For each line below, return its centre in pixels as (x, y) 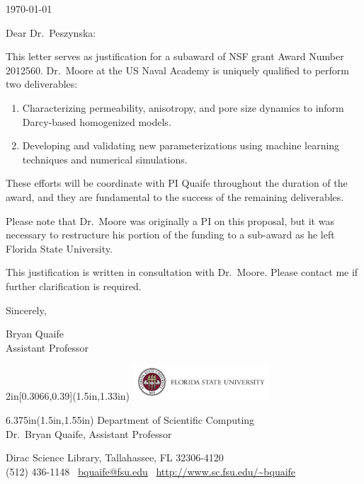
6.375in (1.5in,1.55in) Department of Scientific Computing (130, 419)
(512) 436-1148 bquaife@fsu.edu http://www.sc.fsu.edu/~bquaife (151, 471)
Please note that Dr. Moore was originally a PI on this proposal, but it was (170, 220)
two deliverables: (42, 84)
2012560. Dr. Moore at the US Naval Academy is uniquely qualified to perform (177, 70)
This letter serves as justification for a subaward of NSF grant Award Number (175, 56)
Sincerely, (26, 310)
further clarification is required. (74, 286)
